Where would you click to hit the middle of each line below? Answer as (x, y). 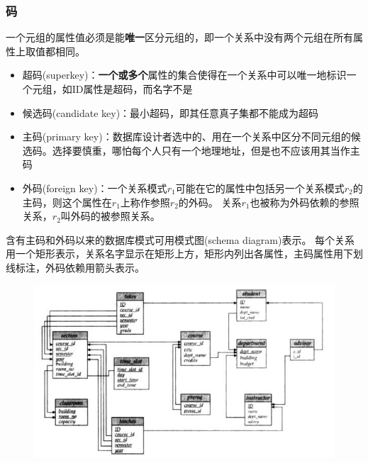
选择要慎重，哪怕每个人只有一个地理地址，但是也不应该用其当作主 (206, 150)
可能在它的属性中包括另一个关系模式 (260, 188)
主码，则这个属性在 (67, 202)
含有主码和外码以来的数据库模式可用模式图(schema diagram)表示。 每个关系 (180, 239)
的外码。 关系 (210, 202)
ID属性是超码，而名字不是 (132, 89)
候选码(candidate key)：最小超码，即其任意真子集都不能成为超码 (171, 112)
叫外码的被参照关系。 (110, 216)
